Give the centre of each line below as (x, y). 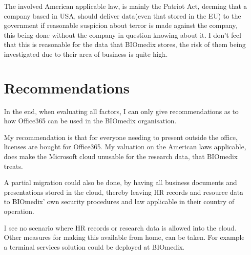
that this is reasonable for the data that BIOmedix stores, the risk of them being (125, 44)
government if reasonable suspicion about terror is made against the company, (121, 25)
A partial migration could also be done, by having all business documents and (121, 182)
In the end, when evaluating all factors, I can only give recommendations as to (121, 111)
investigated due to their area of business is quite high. (86, 54)
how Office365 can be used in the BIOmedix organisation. (90, 121)
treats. (14, 166)
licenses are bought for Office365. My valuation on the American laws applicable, (125, 147)
